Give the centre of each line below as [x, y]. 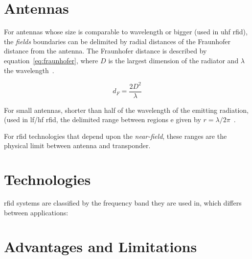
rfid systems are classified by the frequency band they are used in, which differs [123, 203]
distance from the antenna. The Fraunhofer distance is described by [105, 51]
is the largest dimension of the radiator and [173, 60]
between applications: [36, 212]
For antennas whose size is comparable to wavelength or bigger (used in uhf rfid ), [126, 32]
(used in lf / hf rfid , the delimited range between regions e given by [103, 119]
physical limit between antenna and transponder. [77, 145]
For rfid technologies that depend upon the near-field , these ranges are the [115, 136]
